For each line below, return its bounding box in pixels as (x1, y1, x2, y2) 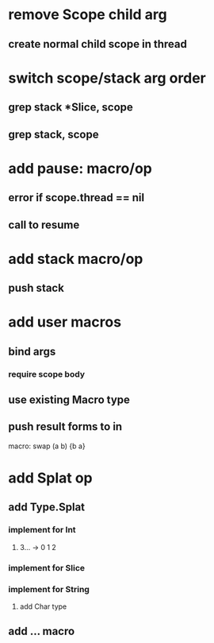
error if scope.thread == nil (8, 191, 145, 204)
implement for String (8, 583, 90, 595)
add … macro (8, 625, 75, 638)
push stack (8, 281, 65, 295)
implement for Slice (8, 562, 86, 573)
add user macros (8, 313, 121, 331)
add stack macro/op (8, 250, 143, 268)
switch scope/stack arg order (8, 69, 206, 87)
